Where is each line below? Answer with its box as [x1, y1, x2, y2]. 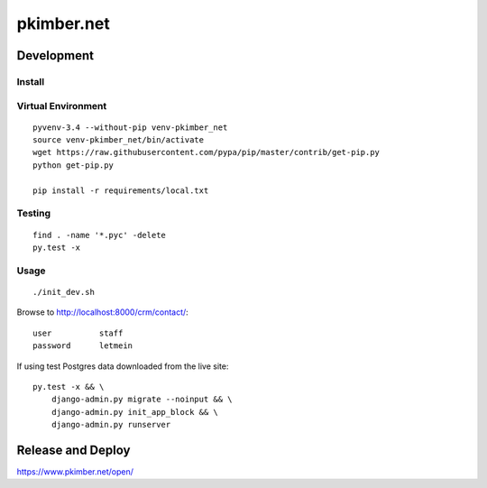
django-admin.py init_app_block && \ [51, 407, 218, 417]
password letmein [32, 341, 133, 351]
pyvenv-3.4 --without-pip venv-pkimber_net [32, 122, 228, 133]
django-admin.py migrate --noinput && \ [51, 394, 234, 405]
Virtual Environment [16, 99, 107, 112]
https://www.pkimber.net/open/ [16, 465, 134, 477]
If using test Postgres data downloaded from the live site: [16, 361, 229, 372]
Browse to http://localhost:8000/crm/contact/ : [16, 307, 188, 318]
